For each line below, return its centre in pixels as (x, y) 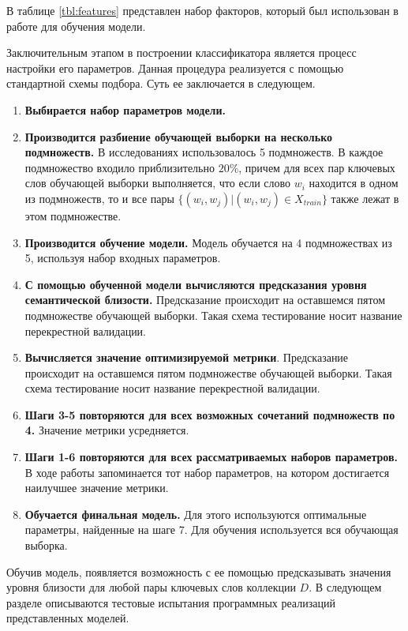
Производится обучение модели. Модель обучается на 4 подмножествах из (208, 242)
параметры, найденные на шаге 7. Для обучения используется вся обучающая (211, 530)
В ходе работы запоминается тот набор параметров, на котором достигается (207, 472)
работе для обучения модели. (76, 26)
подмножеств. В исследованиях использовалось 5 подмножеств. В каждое (204, 152)
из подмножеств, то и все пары (99, 198)
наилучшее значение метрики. (97, 488)
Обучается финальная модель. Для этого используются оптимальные (196, 514)
